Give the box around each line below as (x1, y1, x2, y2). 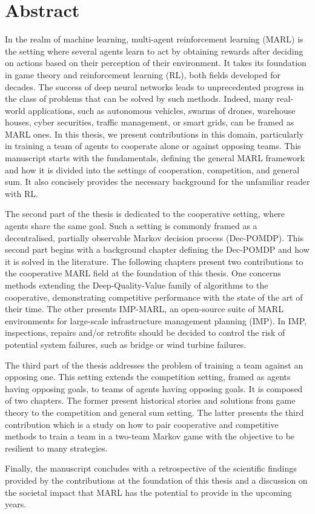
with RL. (5, 187, 38, 199)
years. (5, 498, 27, 510)
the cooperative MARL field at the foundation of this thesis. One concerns (5, 267, 281, 279)
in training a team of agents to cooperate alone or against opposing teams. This (5, 139, 301, 152)
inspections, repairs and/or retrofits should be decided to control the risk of (5, 326, 285, 339)
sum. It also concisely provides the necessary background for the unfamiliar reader (5, 175, 310, 188)
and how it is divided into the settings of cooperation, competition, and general (5, 163, 300, 176)
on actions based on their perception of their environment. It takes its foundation (5, 56, 307, 69)
